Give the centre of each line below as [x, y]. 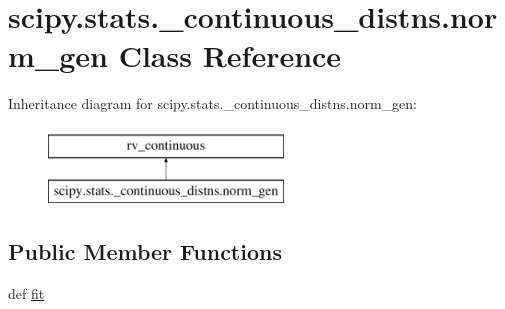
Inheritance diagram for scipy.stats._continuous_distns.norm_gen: [212, 103]
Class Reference [230, 55]
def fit [26, 293]
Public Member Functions [145, 251]
